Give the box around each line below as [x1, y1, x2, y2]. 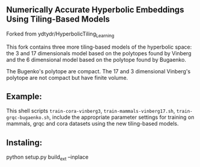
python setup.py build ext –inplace [6, 153, 89, 162]
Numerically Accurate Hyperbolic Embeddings [6, 5, 184, 15]
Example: [6, 91, 42, 102]
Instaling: [6, 138, 43, 148]
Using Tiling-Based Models [6, 14, 110, 25]
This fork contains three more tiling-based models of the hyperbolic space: [6, 43, 192, 50]
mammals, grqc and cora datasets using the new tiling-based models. [6, 120, 179, 127]
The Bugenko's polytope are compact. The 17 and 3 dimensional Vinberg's [6, 67, 191, 74]
